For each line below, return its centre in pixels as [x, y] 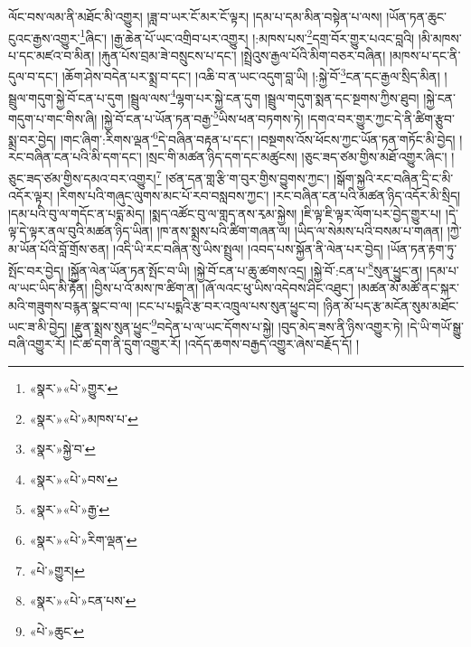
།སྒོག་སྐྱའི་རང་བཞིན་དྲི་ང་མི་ [394, 178]
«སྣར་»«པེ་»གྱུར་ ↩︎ [74, 387]
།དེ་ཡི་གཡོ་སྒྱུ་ [435, 326]
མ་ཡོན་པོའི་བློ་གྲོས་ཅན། [59, 249]
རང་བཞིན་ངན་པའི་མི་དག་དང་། [75, 157]
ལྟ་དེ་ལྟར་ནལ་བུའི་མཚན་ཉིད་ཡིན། [80, 231]
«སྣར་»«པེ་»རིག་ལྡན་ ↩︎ [83, 539]
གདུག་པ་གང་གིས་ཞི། [53, 118]
